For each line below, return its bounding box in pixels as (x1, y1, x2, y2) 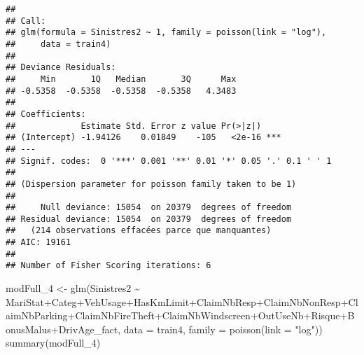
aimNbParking (6, 308, 68, 323)
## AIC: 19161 (6, 237, 71, 248)
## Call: (6, 15, 46, 26)
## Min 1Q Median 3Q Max (6, 74, 237, 84)
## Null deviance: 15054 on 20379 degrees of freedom (6, 202, 292, 213)
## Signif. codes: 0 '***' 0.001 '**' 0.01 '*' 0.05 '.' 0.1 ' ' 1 (6, 155, 332, 166)
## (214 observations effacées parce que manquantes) (6, 225, 272, 236)
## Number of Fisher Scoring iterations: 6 (6, 260, 211, 271)
